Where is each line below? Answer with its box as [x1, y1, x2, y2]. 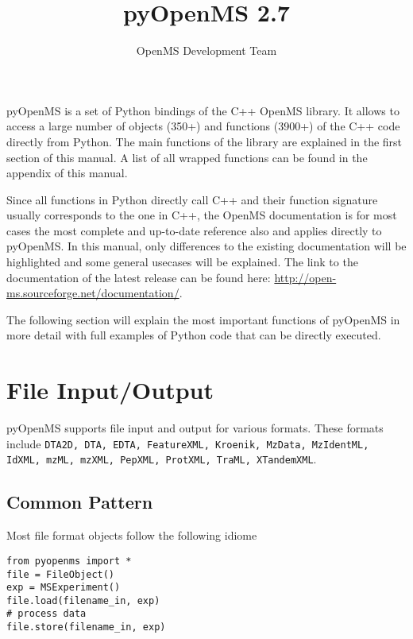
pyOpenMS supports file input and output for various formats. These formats [6, 420, 384, 436]
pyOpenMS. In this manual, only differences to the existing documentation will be [6, 238, 407, 254]
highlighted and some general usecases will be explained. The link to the [6, 254, 358, 270]
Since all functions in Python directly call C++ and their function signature [6, 191, 378, 207]
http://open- [274, 269, 337, 285]
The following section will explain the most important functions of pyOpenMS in [6, 311, 400, 327]
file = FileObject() [6, 568, 115, 580]
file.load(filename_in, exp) [6, 594, 160, 606]
